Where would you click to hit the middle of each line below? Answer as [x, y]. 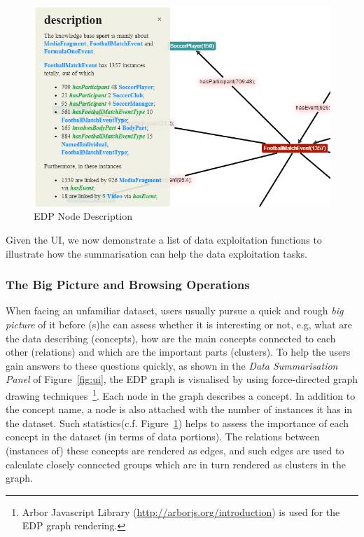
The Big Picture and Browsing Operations [128, 285]
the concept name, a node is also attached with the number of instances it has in [179, 409]
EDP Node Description [83, 216]
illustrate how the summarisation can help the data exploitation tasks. [156, 253]
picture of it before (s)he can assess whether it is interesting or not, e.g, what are [179, 324]
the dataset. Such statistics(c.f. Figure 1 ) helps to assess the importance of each [177, 423]
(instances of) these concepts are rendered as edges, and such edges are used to [175, 450]
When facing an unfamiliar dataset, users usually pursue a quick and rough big [175, 311]
